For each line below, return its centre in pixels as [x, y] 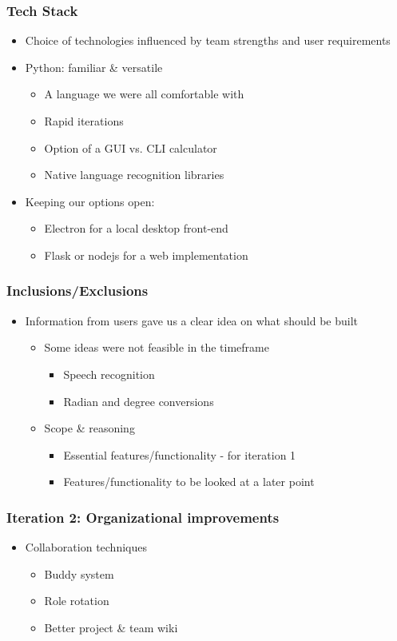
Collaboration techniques [86, 547]
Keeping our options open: [90, 201]
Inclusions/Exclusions [77, 291]
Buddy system [79, 573]
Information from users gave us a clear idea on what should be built [191, 320]
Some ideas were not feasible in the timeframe [157, 347]
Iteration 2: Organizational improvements [143, 517]
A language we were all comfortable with [144, 94]
